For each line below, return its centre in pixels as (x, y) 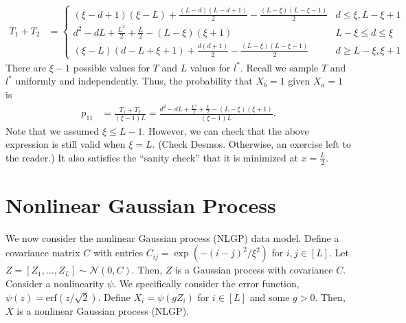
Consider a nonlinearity (55, 283)
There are (26, 67)
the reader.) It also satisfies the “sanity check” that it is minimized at (152, 157)
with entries (118, 253)
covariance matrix (43, 253)
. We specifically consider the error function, (206, 283)
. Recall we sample (279, 67)
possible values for (111, 67)
